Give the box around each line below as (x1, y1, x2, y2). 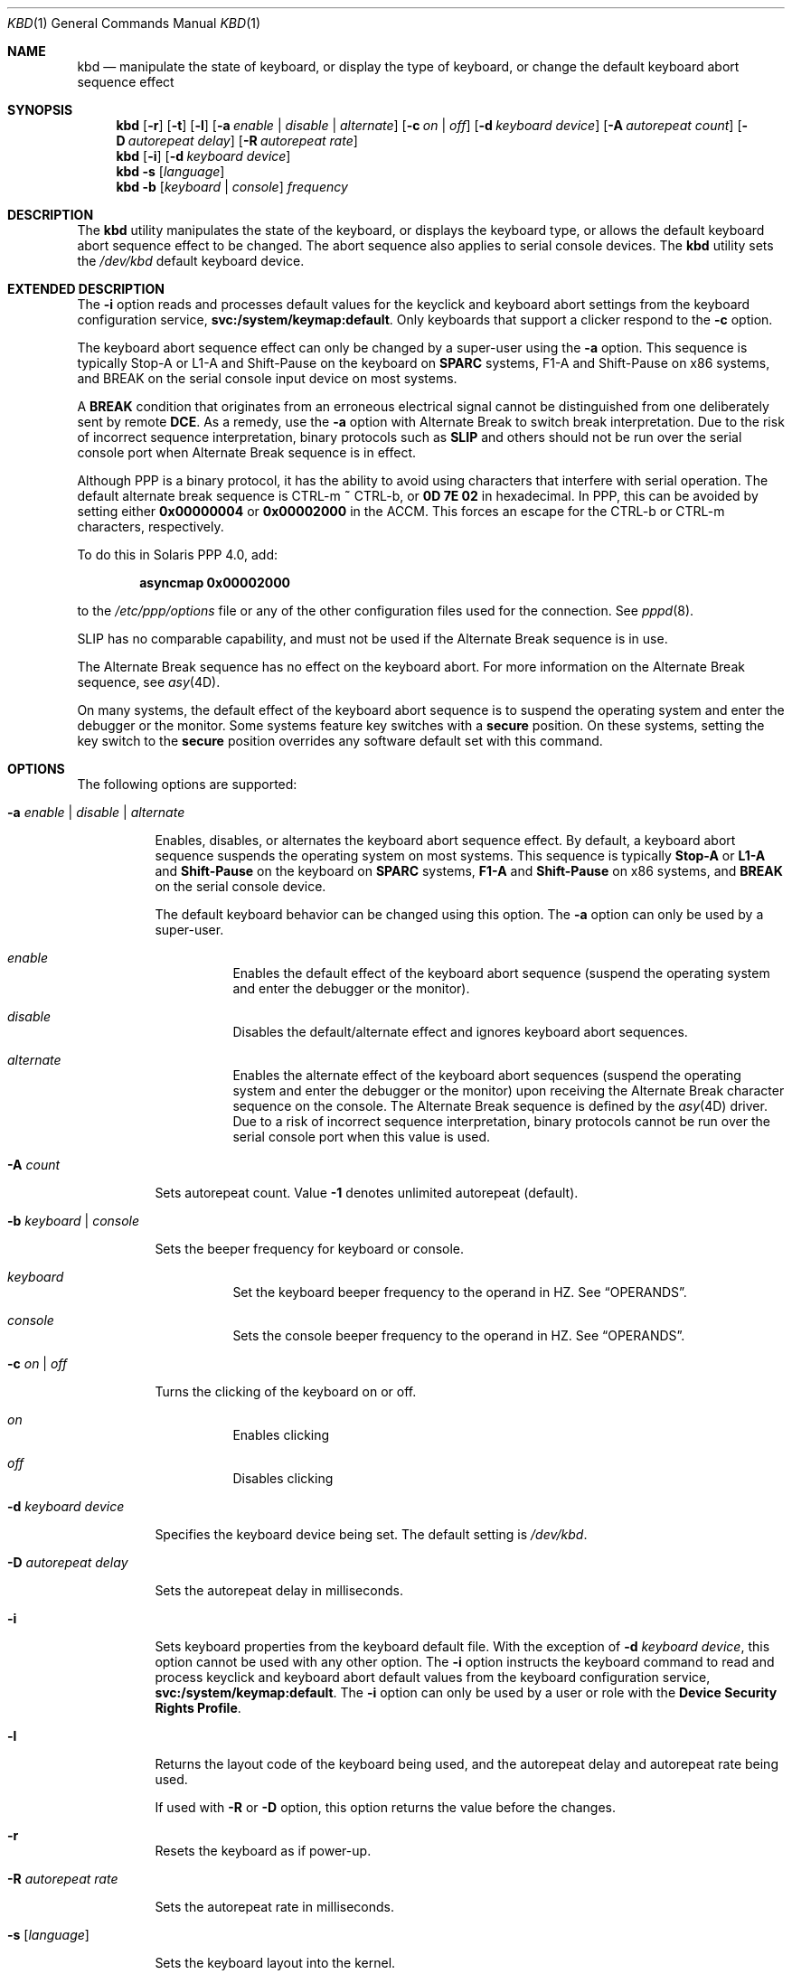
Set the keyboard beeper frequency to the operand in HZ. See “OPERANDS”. (232, 1284, 687, 1300)
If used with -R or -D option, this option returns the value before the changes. (155, 1800, 616, 1815)
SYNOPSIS (7, 102, 73, 117)
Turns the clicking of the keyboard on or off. (155, 1384, 417, 1399)
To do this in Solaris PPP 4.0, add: (77, 547, 278, 562)
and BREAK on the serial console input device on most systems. (77, 371, 457, 386)
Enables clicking (232, 1427, 330, 1443)
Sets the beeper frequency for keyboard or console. (155, 1241, 465, 1256)
